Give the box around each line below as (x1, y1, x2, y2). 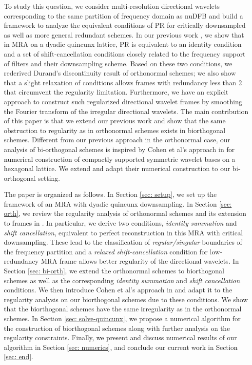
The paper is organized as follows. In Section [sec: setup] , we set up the (4, 189, 217, 199)
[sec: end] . (4, 351, 33, 362)
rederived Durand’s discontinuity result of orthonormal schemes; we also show (4, 68, 236, 78)
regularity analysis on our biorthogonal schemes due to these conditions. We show (4, 294, 248, 304)
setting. (38, 173, 60, 183)
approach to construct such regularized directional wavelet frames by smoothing (4, 96, 242, 106)
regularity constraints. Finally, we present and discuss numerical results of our (4, 332, 237, 343)
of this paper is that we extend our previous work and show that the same (4, 115, 226, 126)
